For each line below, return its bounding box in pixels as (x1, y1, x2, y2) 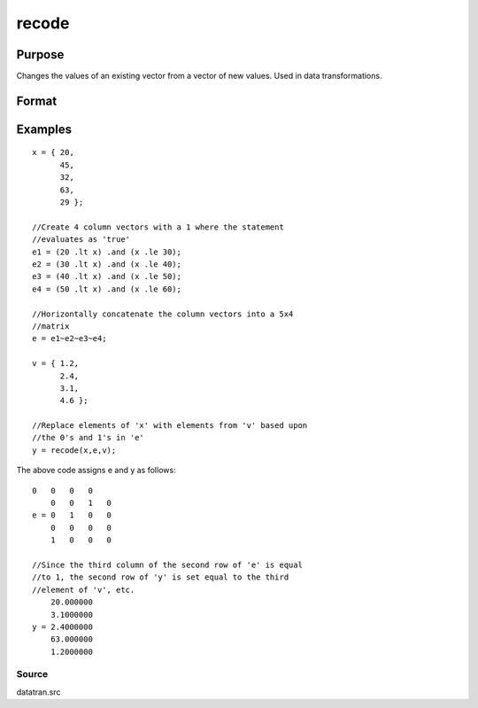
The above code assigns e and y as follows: (16, 465, 176, 476)
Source (16, 668, 49, 681)
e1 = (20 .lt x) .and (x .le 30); (32, 246, 181, 257)
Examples (16, 121, 73, 136)
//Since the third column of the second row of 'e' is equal (32, 559, 303, 570)
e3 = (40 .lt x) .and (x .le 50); (32, 271, 181, 282)
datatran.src (16, 687, 61, 697)
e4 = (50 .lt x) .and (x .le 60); (32, 284, 181, 294)
